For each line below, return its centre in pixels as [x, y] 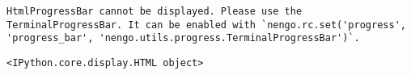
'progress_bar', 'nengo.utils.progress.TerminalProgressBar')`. [183, 38]
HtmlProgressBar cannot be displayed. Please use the [155, 11]
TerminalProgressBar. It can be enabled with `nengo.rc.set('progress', [206, 25]
